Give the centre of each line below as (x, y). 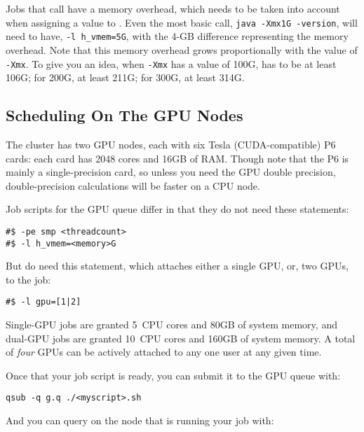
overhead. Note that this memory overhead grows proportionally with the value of (182, 49)
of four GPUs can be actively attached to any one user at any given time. (164, 352)
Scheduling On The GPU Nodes (124, 115)
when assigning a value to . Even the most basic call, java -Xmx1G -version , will (182, 22)
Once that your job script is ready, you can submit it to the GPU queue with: (173, 375)
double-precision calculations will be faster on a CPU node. (133, 185)
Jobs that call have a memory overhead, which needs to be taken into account (173, 8)
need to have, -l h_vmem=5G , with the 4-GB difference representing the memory (177, 36)
